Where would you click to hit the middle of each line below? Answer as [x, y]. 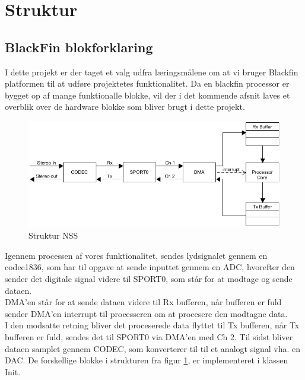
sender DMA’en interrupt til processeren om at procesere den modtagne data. [146, 313]
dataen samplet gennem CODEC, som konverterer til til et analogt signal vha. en [153, 348]
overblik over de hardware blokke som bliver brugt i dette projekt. [125, 107]
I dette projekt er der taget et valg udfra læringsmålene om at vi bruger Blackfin [152, 72]
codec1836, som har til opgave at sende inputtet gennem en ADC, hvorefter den [150, 267]
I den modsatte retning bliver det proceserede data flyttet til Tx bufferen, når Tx [152, 325]
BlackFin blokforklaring [79, 47]
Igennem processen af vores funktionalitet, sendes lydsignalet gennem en [136, 255]
